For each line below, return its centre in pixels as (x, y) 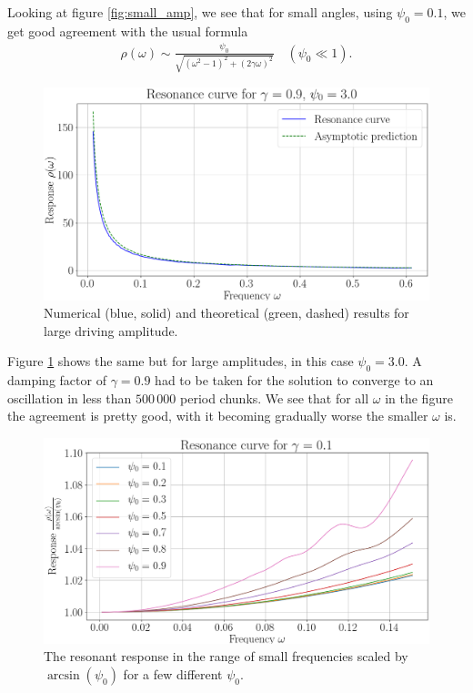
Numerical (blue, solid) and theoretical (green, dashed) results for (226, 313)
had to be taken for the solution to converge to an (294, 380)
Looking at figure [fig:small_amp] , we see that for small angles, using (200, 12)
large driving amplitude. (111, 330)
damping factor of (57, 380)
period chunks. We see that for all (275, 397)
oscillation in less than (70, 397)
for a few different (173, 673)
